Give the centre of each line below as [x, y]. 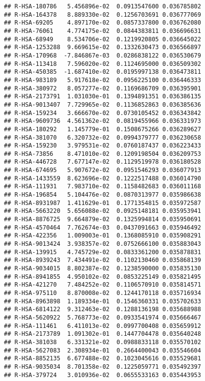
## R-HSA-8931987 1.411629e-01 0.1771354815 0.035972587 [102, 203]
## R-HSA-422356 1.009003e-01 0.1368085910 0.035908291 [102, 236]
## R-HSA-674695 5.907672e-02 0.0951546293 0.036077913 [102, 170]
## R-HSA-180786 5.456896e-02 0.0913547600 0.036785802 [102, 6]
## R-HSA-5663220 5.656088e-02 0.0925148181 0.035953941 [102, 211]
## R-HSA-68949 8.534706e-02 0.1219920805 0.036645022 [102, 39]
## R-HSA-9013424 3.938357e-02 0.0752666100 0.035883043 [102, 244]
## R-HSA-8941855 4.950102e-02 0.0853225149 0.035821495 [102, 277]
